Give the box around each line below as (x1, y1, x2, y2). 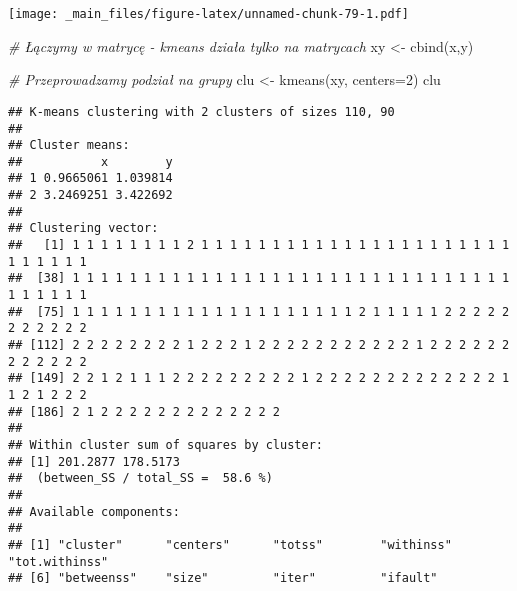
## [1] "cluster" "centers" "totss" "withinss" (8, 537, 452, 552)
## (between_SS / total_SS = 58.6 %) (8, 471, 273, 486)
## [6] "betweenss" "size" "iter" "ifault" (8, 571, 438, 586)
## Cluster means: (8, 138, 130, 153)
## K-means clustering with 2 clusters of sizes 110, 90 (8, 104, 395, 119)
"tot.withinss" (8, 554, 109, 569)
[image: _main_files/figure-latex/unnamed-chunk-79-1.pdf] (8, 7, 409, 21)
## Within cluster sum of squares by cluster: (8, 437, 323, 452)
